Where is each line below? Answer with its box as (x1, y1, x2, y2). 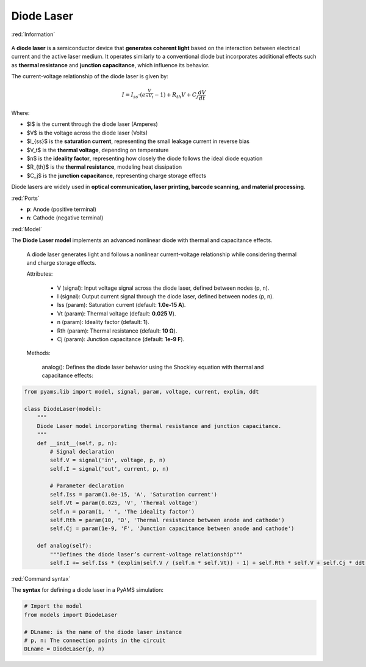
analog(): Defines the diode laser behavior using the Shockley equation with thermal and (41, 363, 264, 370)
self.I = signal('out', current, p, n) (49, 465, 169, 472)
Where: (11, 109, 30, 117)
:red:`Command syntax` (11, 575, 71, 582)
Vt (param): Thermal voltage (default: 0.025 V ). (57, 309, 176, 317)
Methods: (26, 349, 51, 357)
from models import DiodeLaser (24, 611, 118, 618)
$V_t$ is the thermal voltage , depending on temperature (26, 146, 169, 153)
